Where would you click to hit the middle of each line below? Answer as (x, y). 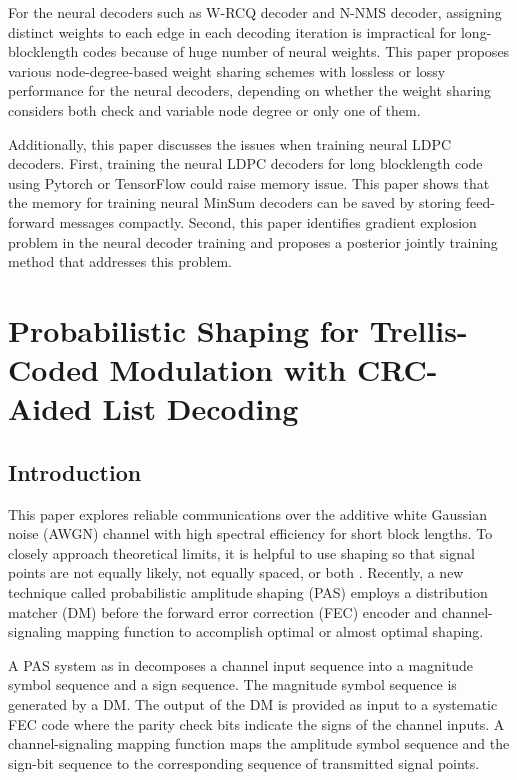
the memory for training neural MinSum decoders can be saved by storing (235, 202)
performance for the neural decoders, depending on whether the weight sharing (250, 90)
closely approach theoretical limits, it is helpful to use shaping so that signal (241, 552)
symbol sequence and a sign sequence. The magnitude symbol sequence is (232, 684)
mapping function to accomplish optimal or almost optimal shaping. (275, 631)
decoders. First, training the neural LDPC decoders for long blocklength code (245, 163)
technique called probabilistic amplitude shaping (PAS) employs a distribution (248, 592)
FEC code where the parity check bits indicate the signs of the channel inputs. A (256, 723)
